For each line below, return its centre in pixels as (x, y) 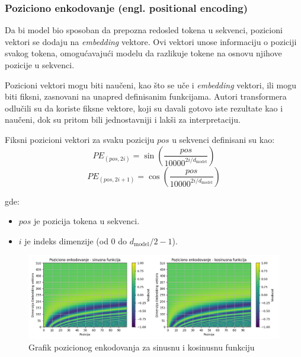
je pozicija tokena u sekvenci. (87, 221)
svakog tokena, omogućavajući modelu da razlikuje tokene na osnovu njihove (143, 53)
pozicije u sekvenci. (40, 65)
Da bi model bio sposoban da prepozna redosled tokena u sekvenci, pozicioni (144, 30)
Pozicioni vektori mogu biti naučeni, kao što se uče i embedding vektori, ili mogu (151, 85)
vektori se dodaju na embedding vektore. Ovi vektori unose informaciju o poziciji (151, 41)
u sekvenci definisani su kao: (223, 139)
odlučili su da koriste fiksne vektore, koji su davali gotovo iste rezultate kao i (144, 108)
